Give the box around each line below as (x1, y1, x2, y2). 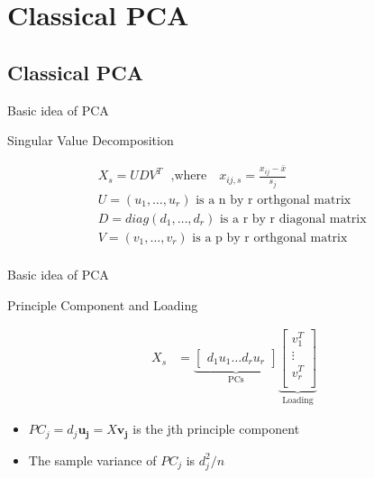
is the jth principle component (132, 419, 300, 438)
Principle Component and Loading (7, 295, 198, 314)
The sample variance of (28, 450, 157, 469)
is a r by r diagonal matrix (219, 212, 367, 225)
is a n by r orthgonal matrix (196, 193, 351, 207)
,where (170, 170, 207, 183)
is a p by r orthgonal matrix (192, 231, 348, 244)
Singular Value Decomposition (7, 131, 174, 150)
